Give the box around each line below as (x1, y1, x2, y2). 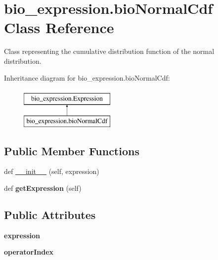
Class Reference (4, 17, 114, 38)
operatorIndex (4, 247, 54, 257)
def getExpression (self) (4, 183, 82, 193)
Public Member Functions (4, 143, 139, 158)
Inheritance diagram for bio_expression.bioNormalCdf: (4, 72, 170, 83)
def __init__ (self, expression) (4, 166, 99, 176)
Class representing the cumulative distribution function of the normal (4, 46, 215, 56)
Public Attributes (4, 207, 96, 222)
